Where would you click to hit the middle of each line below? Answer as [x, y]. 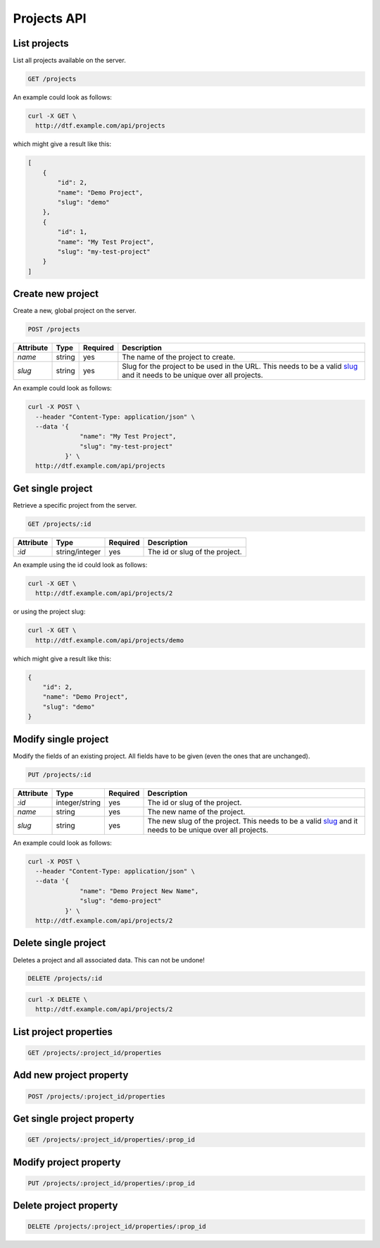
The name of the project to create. [179, 357]
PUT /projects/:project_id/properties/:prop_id [111, 1183]
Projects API [50, 18]
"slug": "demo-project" [121, 901]
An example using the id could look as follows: [80, 565]
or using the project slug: [49, 612]
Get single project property [74, 1119]
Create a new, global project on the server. [75, 311]
